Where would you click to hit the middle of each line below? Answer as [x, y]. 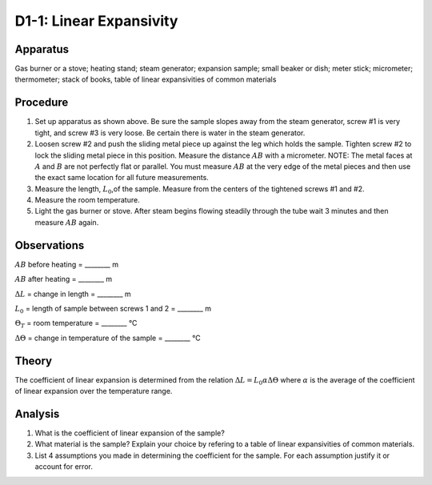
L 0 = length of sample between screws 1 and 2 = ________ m [113, 309]
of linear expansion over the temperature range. [94, 391]
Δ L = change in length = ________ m [73, 294]
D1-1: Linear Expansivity [96, 21]
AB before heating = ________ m [67, 264]
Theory [34, 361]
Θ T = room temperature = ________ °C [76, 324]
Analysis [37, 413]
